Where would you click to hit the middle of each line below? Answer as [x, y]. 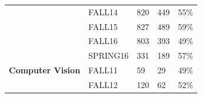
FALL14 [103, 11]
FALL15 [103, 26]
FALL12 [103, 84]
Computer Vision [45, 70]
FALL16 [103, 41]
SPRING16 [109, 55]
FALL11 [103, 70]
